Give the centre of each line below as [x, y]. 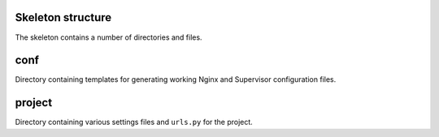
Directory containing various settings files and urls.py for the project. [134, 122]
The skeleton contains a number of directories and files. [109, 37]
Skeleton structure [63, 17]
